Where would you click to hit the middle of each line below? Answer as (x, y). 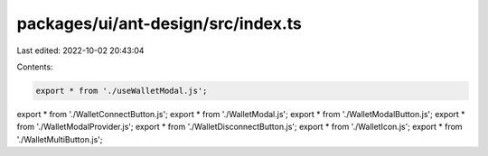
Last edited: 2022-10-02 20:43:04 (80, 50)
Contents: (35, 67)
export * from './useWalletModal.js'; (122, 91)
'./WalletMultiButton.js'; (60, 139)
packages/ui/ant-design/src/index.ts (159, 23)
